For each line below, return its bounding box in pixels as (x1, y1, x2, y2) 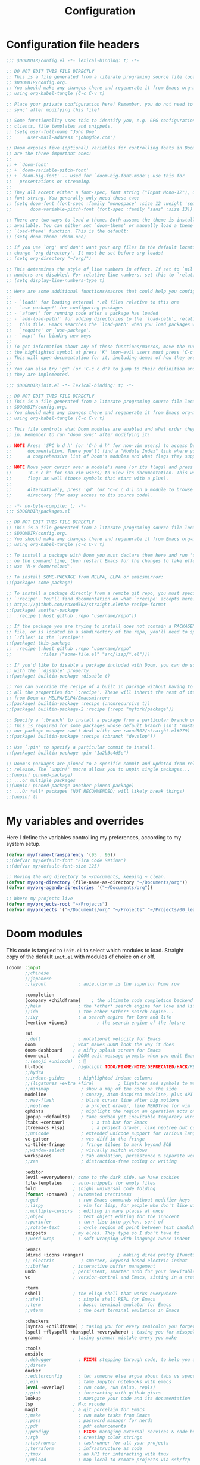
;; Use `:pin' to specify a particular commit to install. (6, 744, 156, 750)
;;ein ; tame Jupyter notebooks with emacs (24, 1379, 171, 1385)
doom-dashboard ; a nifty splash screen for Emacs (24, 1047, 161, 1053)
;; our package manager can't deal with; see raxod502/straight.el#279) (6, 728, 190, 734)
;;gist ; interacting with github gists (24, 1390, 161, 1396)
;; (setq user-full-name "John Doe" (6, 128, 97, 135)
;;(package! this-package (6, 640, 70, 646)
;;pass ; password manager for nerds (24, 1418, 153, 1424)
